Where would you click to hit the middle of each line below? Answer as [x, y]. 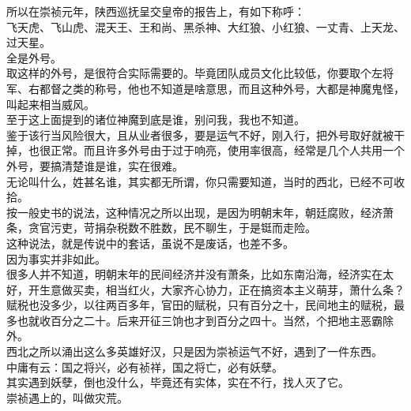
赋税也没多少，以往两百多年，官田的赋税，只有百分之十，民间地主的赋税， [200, 305]
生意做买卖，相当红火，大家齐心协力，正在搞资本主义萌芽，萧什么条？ [222, 289]
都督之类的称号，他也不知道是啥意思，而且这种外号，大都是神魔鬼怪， [222, 88]
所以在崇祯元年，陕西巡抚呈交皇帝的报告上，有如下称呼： [156, 11]
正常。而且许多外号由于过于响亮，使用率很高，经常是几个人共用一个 [227, 150]
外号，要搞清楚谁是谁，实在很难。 [95, 165]
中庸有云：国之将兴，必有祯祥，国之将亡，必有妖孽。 [145, 366]
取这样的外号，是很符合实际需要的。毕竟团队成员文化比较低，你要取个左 [194, 73]
